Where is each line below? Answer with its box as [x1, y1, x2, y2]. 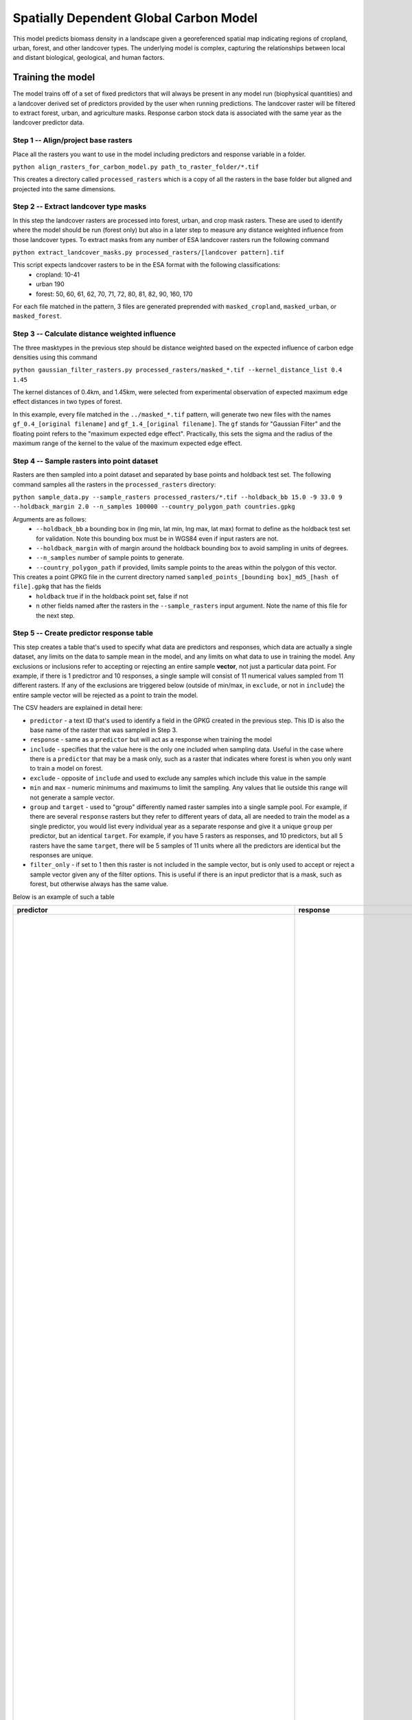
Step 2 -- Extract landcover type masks [12, 202, 147, 211]
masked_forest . [12, 312, 62, 320]
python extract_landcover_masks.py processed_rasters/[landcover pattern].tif [12, 248, 285, 257]
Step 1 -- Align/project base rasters [12, 136, 133, 145]
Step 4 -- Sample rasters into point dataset [12, 456, 158, 466]
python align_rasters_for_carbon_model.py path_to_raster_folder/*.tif [12, 162, 260, 171]
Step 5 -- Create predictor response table [12, 628, 154, 638]
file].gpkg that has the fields [12, 582, 102, 591]
